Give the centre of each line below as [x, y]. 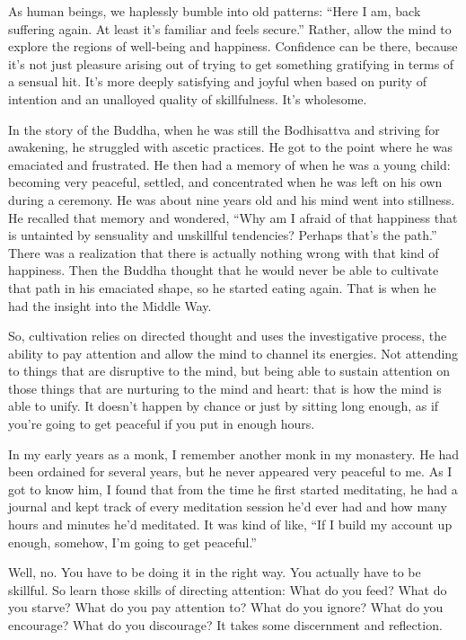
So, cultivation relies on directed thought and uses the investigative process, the [228, 336]
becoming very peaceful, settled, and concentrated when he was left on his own [225, 182]
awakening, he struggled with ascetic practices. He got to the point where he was [231, 147]
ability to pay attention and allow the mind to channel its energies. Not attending [233, 353]
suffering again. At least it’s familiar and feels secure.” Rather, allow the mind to [230, 28]
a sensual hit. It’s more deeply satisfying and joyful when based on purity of [218, 81]
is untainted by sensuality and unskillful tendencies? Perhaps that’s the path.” [223, 235]
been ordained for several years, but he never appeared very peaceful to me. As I [230, 471]
